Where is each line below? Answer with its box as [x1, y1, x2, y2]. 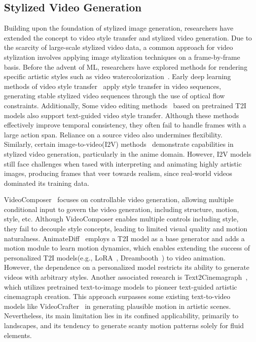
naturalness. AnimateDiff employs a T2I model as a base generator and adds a [4, 233, 245, 243]
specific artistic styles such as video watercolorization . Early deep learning [4, 71, 231, 82]
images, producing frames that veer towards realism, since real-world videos [4, 168, 232, 178]
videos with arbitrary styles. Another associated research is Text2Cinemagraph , [4, 272, 248, 282]
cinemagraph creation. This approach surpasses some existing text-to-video [4, 291, 230, 301]
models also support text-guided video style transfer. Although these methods [4, 110, 239, 120]
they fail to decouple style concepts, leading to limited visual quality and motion [4, 223, 248, 234]
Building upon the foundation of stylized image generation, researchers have [4, 23, 233, 33]
